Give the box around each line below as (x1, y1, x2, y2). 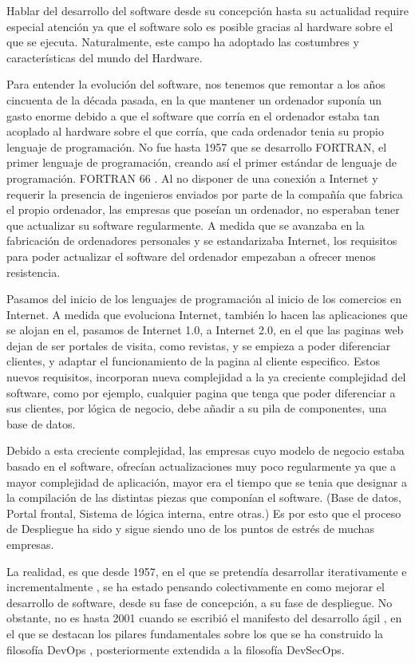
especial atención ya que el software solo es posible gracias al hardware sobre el (6, 18, 393, 34)
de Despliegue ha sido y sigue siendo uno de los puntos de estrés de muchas (6, 520, 374, 537)
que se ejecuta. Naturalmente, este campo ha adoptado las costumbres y (6, 34, 359, 50)
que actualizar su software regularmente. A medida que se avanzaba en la (6, 216, 365, 233)
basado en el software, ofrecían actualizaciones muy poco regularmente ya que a (6, 458, 397, 475)
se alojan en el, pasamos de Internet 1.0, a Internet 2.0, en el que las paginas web (6, 322, 404, 338)
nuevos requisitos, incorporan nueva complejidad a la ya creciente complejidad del (6, 369, 406, 385)
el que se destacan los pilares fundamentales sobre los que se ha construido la (6, 625, 384, 641)
